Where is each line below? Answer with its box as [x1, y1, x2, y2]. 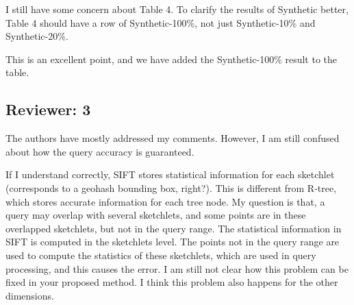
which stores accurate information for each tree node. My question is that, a [5, 194, 325, 208]
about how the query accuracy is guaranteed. [5, 144, 194, 158]
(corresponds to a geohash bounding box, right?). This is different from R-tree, [5, 180, 337, 195]
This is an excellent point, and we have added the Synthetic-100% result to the [5, 51, 338, 66]
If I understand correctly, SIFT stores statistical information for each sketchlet [5, 167, 335, 182]
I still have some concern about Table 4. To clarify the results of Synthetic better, [5, 2, 349, 16]
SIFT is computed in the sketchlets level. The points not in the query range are [5, 234, 340, 249]
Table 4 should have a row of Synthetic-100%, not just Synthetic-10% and [5, 15, 316, 29]
